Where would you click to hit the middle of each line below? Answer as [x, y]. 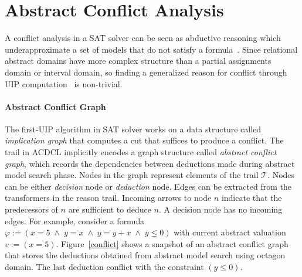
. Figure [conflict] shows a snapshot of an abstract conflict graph [172, 243]
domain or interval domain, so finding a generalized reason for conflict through [146, 72]
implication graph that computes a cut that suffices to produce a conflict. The [144, 140]
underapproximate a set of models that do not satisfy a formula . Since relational [151, 49]
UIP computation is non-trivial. [64, 83]
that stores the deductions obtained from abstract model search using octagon [145, 255]
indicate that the [252, 198]
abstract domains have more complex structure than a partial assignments [138, 61]
